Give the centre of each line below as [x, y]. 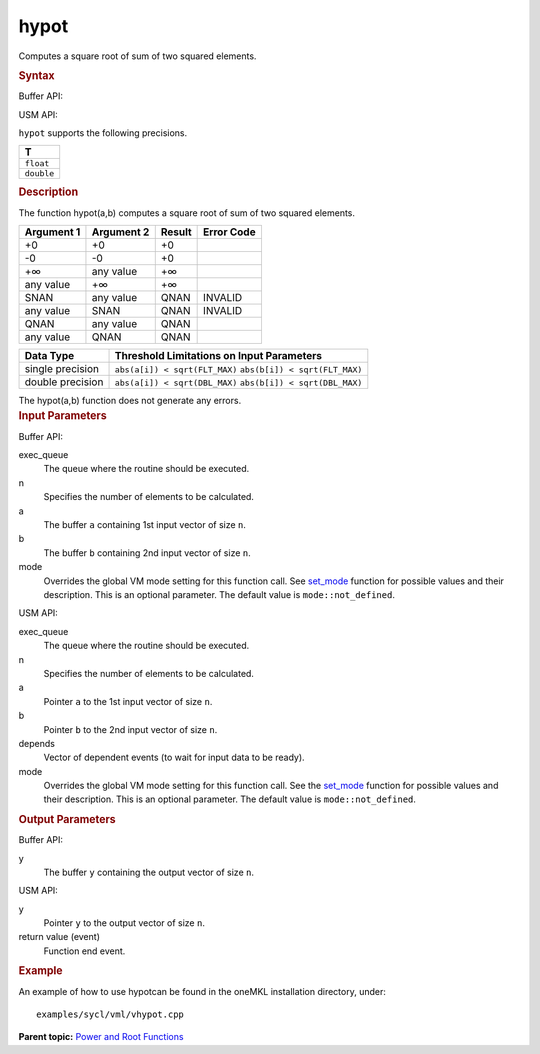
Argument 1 [52, 232]
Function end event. [84, 951]
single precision [62, 369]
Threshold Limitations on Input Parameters [218, 356]
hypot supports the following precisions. [103, 132]
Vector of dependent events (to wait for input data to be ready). [174, 757]
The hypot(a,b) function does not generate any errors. [130, 401]
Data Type [49, 356]
